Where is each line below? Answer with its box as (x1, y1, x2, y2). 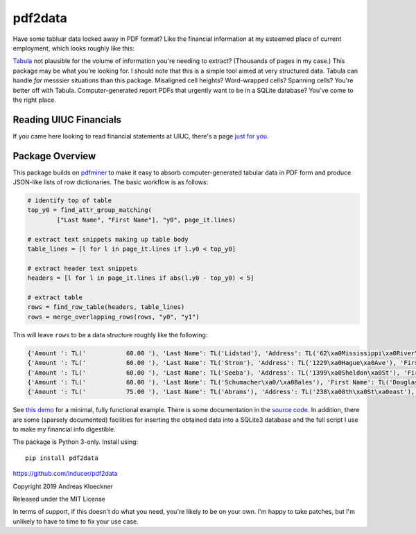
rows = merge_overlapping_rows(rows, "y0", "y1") (27, 312, 200, 321)
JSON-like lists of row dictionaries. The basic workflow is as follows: (12, 178, 209, 186)
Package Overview (12, 150, 96, 162)
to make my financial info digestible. (12, 425, 116, 434)
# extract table (27, 293, 83, 301)
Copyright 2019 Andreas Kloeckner (12, 482, 114, 490)
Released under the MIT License (12, 495, 105, 504)
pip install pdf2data (25, 454, 98, 462)
